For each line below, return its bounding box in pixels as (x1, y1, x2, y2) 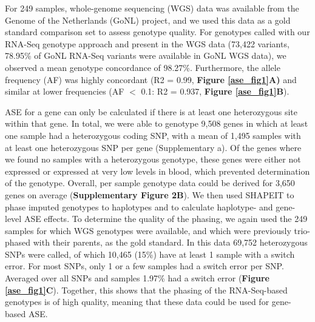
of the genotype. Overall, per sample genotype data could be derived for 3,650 (5, 176, 295, 189)
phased (5, 236, 31, 249)
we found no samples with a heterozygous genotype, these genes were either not (5, 153, 301, 166)
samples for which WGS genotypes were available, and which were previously (5, 224, 291, 236)
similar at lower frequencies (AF (5, 85, 124, 98)
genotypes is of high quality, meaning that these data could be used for (5, 295, 269, 308)
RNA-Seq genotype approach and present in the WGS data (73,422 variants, (5, 37, 290, 50)
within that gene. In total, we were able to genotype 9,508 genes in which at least (5, 117, 308, 130)
